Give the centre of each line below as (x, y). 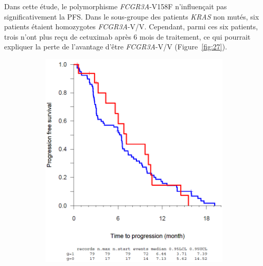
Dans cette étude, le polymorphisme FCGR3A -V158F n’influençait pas (116, 6)
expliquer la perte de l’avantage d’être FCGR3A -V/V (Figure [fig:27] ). (116, 47)
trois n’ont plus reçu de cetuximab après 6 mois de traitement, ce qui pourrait (127, 36)
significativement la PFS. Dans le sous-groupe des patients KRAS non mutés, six (132, 16)
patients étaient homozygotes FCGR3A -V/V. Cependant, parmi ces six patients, (131, 26)
